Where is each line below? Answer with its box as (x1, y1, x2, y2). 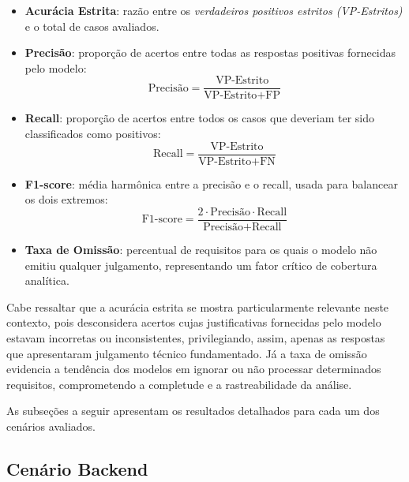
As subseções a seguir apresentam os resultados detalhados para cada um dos (6, 402, 380, 419)
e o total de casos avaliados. (24, 17, 159, 34)
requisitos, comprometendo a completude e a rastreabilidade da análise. (6, 376, 352, 392)
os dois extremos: (24, 191, 108, 207)
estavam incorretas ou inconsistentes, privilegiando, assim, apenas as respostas (6, 329, 385, 346)
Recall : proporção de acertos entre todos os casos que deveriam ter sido (24, 110, 375, 126)
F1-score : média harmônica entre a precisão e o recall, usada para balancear (24, 175, 398, 192)
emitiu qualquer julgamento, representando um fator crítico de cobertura (24, 256, 377, 273)
